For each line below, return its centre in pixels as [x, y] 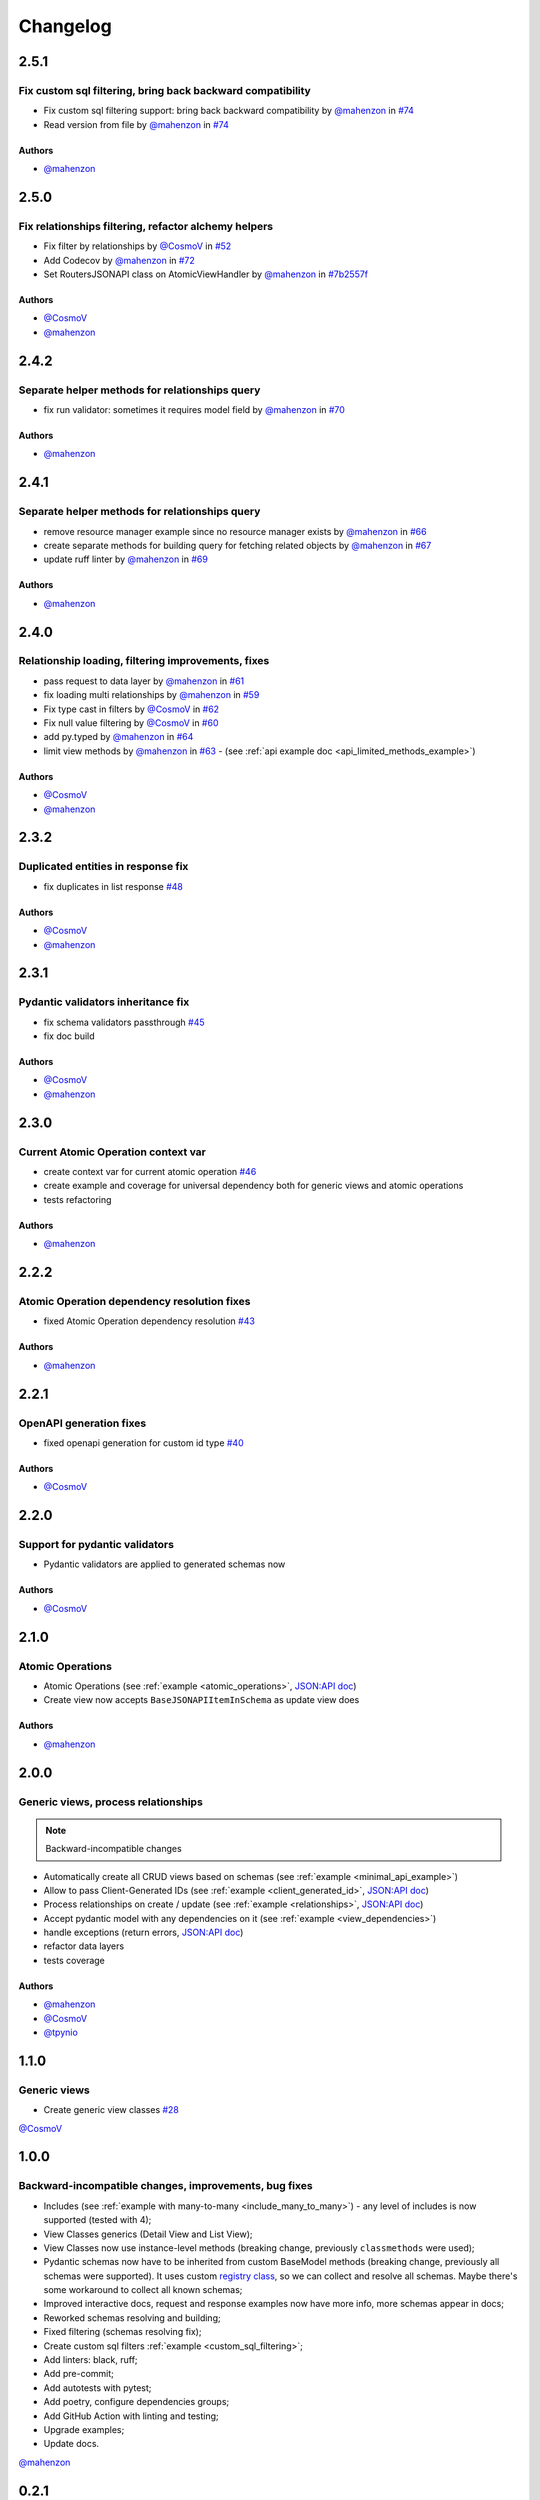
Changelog [65, 26]
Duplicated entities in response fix [103, 867]
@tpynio [61, 2032]
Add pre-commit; [79, 2374]
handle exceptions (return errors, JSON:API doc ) [143, 1932]
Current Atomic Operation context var [112, 1152]
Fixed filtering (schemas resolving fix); [122, 2332]
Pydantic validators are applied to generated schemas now [164, 1564]
